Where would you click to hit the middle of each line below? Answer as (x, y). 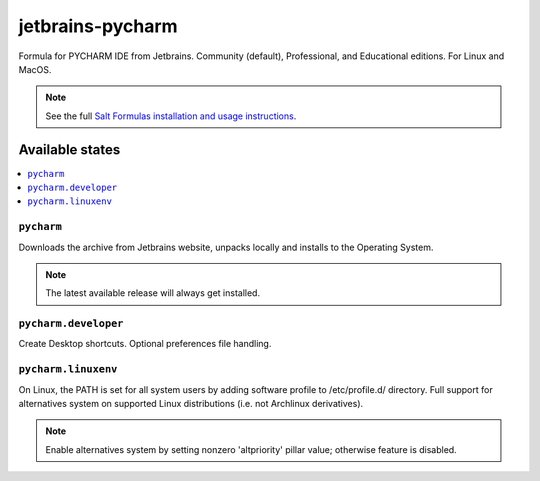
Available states (69, 149)
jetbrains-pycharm (98, 26)
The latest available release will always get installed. (152, 293)
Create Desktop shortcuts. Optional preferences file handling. (145, 344)
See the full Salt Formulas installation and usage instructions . (171, 116)
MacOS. (35, 69)
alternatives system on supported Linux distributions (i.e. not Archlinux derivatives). (191, 403)
